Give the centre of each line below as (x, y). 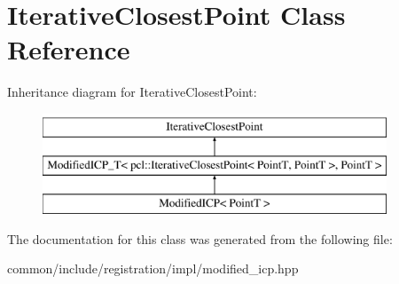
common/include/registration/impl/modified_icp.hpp (153, 268)
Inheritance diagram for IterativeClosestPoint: (132, 92)
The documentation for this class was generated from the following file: (200, 238)
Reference (69, 49)
